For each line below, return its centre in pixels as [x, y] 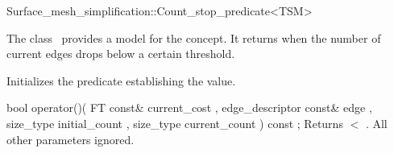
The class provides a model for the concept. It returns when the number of [194, 37]
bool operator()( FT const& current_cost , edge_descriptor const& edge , [189, 108]
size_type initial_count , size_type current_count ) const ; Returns [175, 123]
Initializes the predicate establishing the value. [121, 80]
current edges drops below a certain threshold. [121, 54]
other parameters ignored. [71, 139]
